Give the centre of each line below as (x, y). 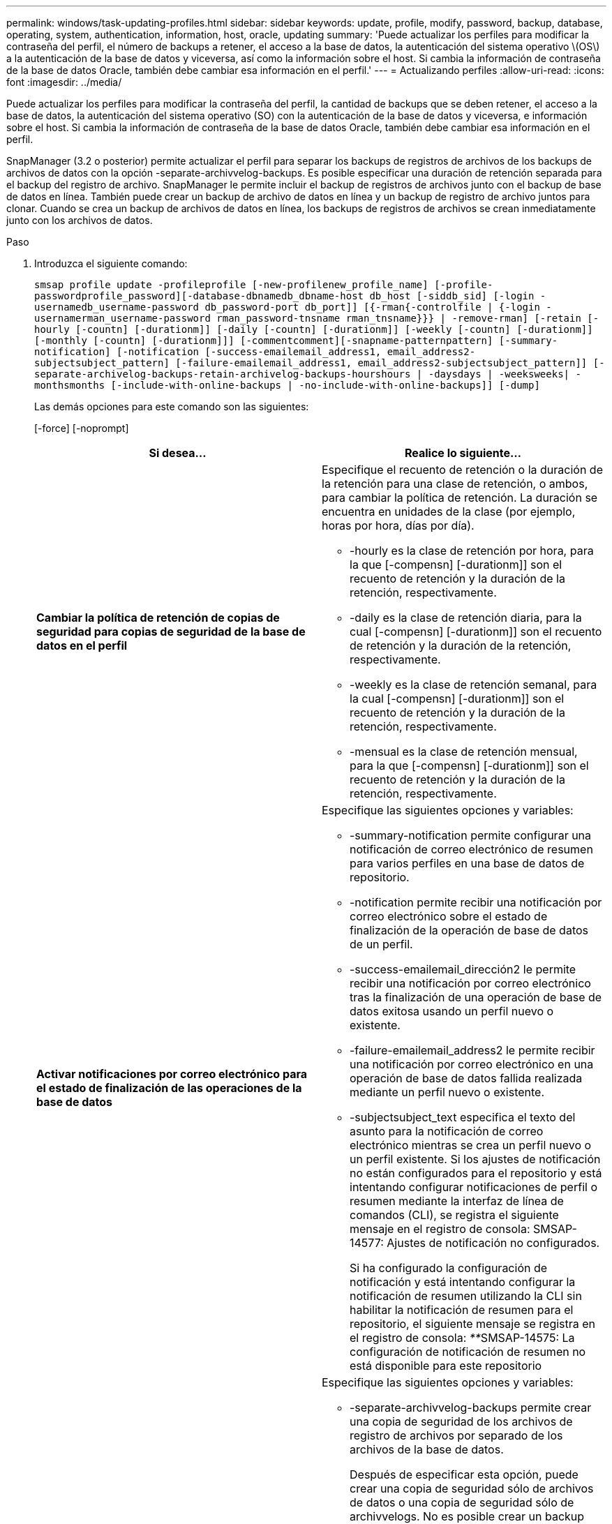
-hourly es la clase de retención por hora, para (472, 551)
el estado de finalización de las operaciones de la (169, 1088)
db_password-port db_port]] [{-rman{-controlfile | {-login (372, 307)
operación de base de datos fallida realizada (466, 1078)
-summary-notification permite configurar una (471, 835)
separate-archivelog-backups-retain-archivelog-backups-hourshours (223, 374)
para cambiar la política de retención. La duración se (460, 498)
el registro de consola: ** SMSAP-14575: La (462, 1338)
